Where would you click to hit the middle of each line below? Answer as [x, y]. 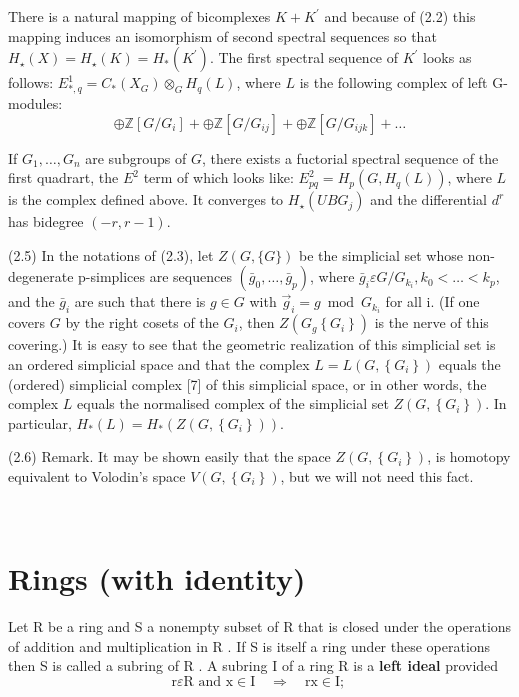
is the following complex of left [393, 82]
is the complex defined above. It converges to [146, 199]
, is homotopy [469, 456]
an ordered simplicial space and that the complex [159, 363]
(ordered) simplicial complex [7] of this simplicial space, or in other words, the [247, 383]
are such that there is [140, 301]
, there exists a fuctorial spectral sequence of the [350, 157]
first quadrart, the [63, 177]
